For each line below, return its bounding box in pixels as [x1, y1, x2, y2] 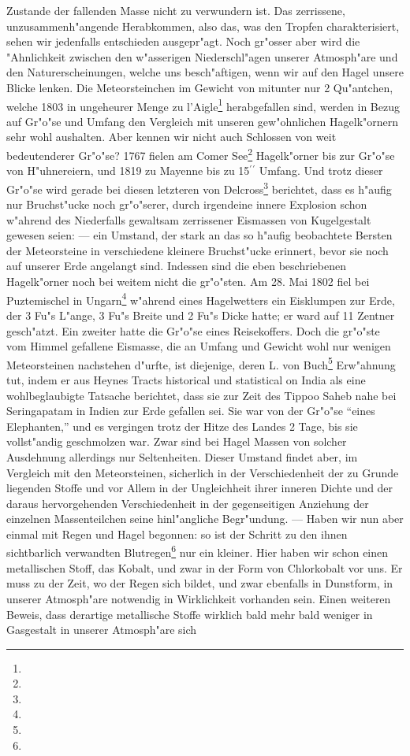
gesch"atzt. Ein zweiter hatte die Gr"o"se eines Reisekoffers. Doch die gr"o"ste [6, 322, 380, 339]
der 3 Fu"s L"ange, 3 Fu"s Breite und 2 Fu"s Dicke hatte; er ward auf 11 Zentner [6, 306, 395, 323]
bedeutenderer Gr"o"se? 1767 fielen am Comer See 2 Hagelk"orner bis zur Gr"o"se [6, 145, 395, 163]
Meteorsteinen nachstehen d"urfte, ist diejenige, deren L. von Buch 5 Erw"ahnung [6, 354, 396, 372]
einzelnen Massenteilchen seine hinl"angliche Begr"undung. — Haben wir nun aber [6, 510, 404, 527]
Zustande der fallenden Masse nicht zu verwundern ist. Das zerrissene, [6, 2, 345, 18]
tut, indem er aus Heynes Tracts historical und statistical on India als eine [6, 371, 366, 387]
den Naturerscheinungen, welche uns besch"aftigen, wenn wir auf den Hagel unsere [6, 64, 404, 80]
